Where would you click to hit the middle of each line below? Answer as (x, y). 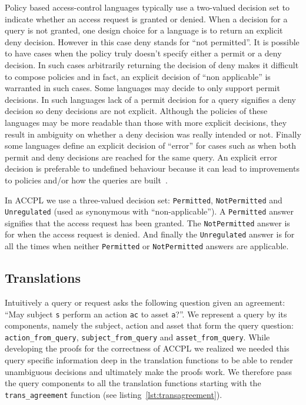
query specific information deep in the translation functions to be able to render (149, 360)
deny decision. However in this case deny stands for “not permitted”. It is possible (152, 41)
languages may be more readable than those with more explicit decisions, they (146, 122)
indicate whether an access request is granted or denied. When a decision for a (146, 19)
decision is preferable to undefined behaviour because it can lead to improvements (152, 168)
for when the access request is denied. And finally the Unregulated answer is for (150, 234)
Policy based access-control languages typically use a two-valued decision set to (147, 7)
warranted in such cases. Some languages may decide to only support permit (142, 88)
